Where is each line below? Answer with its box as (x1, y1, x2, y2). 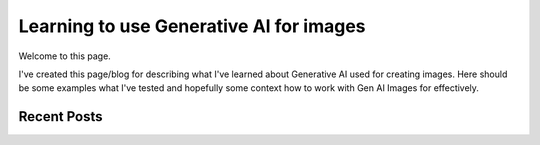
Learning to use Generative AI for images (18, 15, 366, 37)
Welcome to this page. (18, 50, 112, 62)
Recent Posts (18, 108, 104, 125)
